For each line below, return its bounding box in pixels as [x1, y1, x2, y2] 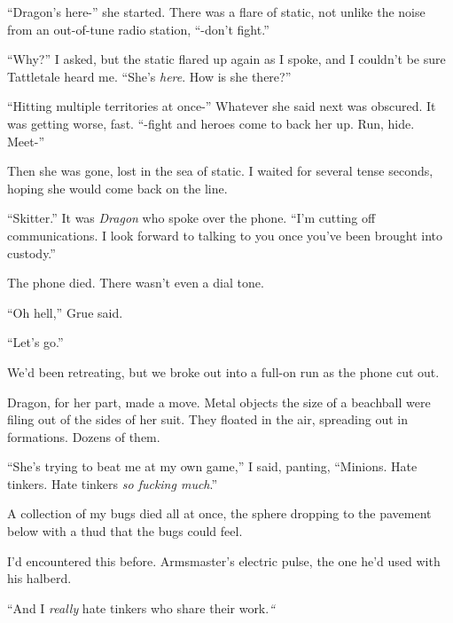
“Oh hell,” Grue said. [7, 303, 123, 321]
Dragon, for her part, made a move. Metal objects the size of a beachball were [7, 392, 431, 411]
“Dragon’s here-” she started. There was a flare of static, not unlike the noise [7, 3, 426, 20]
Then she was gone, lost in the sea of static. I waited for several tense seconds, [7, 162, 433, 180]
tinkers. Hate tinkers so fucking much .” [7, 474, 218, 493]
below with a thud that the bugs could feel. [7, 522, 243, 540]
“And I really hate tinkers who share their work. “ [7, 598, 276, 617]
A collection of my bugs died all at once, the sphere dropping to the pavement [7, 504, 432, 523]
